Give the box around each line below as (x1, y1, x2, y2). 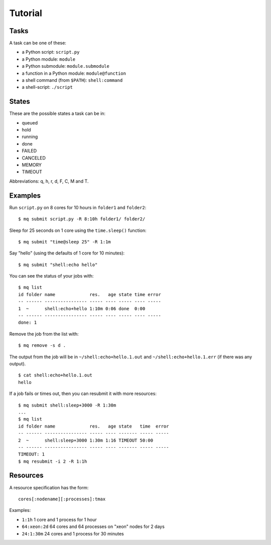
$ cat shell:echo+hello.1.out (18, 372, 93, 378)
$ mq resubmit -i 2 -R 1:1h (18, 458, 87, 464)
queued (22, 119, 38, 125)
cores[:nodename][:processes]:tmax (18, 496, 106, 502)
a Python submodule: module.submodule (22, 63, 110, 69)
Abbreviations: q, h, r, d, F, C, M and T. (9, 178, 89, 184)
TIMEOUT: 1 (18, 452, 45, 457)
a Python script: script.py (22, 49, 80, 55)
